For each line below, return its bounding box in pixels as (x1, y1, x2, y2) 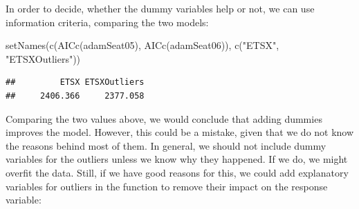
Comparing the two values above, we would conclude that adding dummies (6, 111, 322, 126)
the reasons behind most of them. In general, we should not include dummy (6, 138, 326, 152)
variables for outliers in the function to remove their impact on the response (6, 179, 328, 193)
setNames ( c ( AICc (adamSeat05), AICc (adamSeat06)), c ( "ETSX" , (6, 38, 279, 52)
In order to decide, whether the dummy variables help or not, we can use (6, 1, 315, 15)
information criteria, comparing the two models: (6, 14, 209, 29)
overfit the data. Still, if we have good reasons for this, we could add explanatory (6, 165, 349, 179)
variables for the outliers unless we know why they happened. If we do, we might (6, 152, 348, 166)
